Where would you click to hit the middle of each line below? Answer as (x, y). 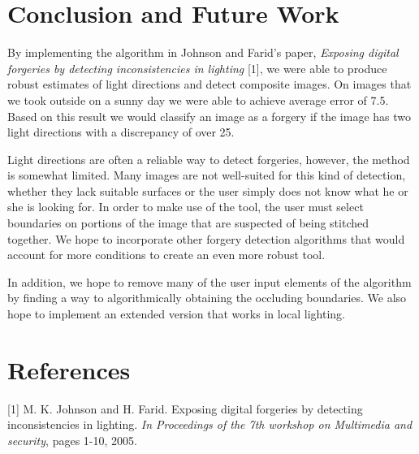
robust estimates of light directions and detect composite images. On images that (209, 84)
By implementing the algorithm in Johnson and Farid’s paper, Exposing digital (203, 52)
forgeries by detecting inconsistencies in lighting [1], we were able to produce (197, 68)
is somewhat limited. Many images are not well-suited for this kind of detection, (207, 175)
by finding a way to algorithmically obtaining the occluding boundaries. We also (207, 298)
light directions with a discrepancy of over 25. (121, 132)
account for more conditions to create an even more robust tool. (166, 255)
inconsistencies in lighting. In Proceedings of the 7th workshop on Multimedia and (210, 424)
